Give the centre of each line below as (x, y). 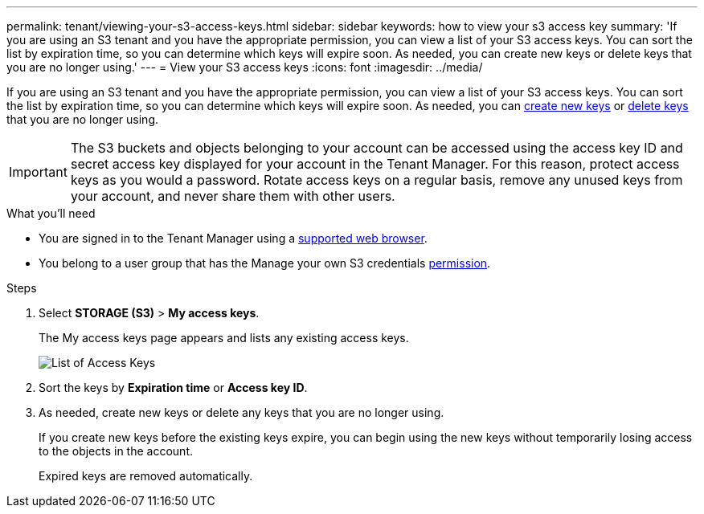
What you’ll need (51, 213)
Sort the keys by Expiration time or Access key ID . (173, 388)
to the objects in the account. (116, 451)
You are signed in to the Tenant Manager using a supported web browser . (233, 238)
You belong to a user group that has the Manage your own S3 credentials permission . (265, 263)
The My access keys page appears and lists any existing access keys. (224, 338)
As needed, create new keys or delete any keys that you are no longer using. (241, 412)
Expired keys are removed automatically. (146, 476)
